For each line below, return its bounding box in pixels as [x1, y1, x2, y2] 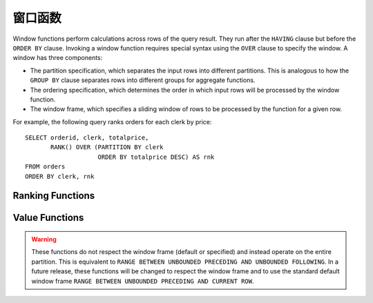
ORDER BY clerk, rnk [25, 173, 95, 180]
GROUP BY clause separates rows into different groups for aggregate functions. [30, 76, 256, 84]
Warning [31, 235, 57, 244]
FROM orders [25, 163, 66, 170]
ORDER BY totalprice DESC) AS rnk [97, 153, 215, 161]
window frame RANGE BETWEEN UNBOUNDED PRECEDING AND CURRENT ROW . [31, 277, 254, 285]
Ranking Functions [12, 190, 95, 202]
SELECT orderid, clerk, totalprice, [25, 134, 149, 141]
